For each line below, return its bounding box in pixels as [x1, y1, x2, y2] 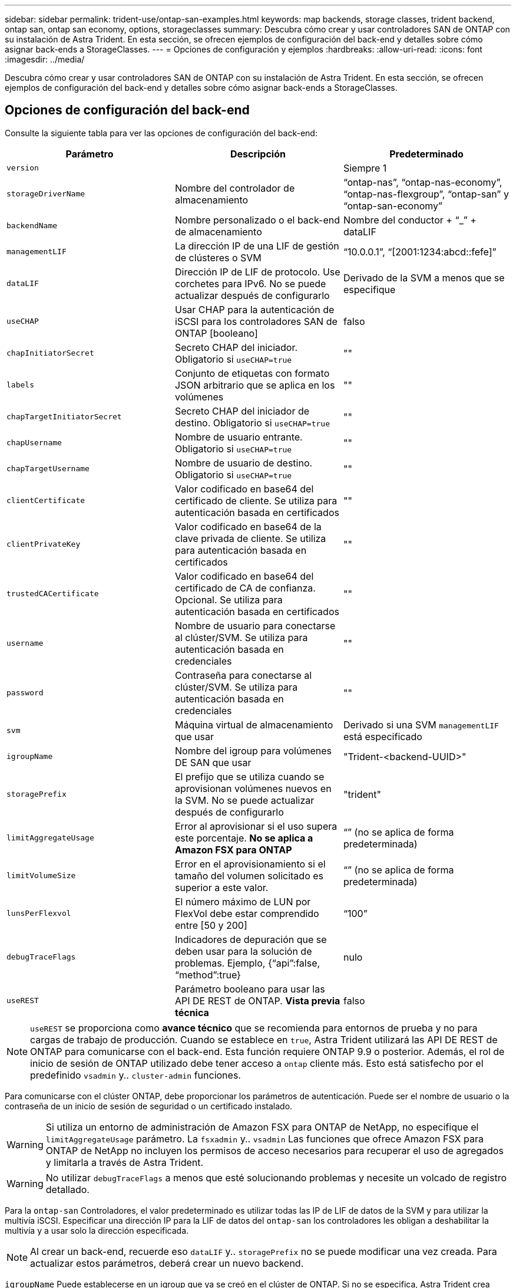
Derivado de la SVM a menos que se [343, 271, 505, 284]
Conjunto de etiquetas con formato [174, 367, 330, 379]
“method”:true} [174, 968, 241, 981]
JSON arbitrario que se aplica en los [174, 379, 335, 391]
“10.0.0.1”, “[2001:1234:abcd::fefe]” [343, 245, 497, 258]
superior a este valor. [174, 881, 269, 893]
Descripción [230, 147, 286, 160]
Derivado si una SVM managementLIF [343, 718, 499, 731]
